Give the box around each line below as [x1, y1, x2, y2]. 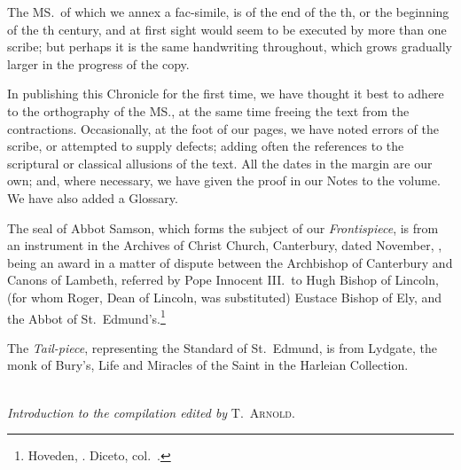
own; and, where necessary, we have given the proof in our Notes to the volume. [7, 171, 441, 190]
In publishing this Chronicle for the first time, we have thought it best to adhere [7, 84, 444, 103]
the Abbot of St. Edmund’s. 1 [7, 306, 166, 327]
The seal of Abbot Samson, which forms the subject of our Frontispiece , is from [7, 218, 439, 237]
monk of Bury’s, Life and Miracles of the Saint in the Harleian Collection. [7, 356, 409, 374]
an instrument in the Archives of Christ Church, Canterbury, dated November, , [7, 236, 442, 255]
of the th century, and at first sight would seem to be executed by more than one [7, 20, 447, 38]
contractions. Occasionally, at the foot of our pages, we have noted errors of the [7, 119, 439, 137]
